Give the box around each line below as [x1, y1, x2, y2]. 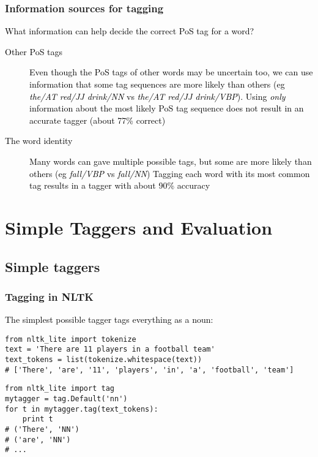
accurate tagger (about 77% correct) [29, 113, 166, 126]
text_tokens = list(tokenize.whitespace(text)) [5, 355, 202, 364]
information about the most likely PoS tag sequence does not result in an [29, 102, 304, 115]
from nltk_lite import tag [5, 384, 114, 393]
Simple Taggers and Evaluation [5, 214, 273, 240]
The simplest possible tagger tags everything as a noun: [5, 313, 213, 326]
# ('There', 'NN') [5, 425, 79, 434]
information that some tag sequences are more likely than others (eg [29, 78, 285, 90]
